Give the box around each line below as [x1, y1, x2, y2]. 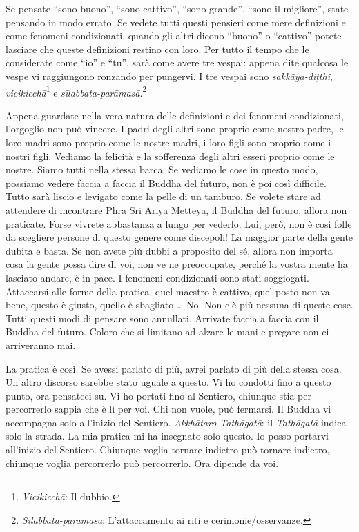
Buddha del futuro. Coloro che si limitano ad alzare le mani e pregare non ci [6, 324, 329, 339]
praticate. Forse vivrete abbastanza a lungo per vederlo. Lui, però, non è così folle [6, 216, 352, 230]
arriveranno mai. [6, 337, 76, 352]
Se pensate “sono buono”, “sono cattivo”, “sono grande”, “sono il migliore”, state [6, 1, 349, 15]
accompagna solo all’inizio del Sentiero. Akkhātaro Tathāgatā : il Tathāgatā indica [6, 415, 347, 429]
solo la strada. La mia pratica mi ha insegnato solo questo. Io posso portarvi [6, 428, 329, 443]
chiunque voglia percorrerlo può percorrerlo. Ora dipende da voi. [6, 455, 279, 470]
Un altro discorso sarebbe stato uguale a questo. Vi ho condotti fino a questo [6, 375, 331, 389]
